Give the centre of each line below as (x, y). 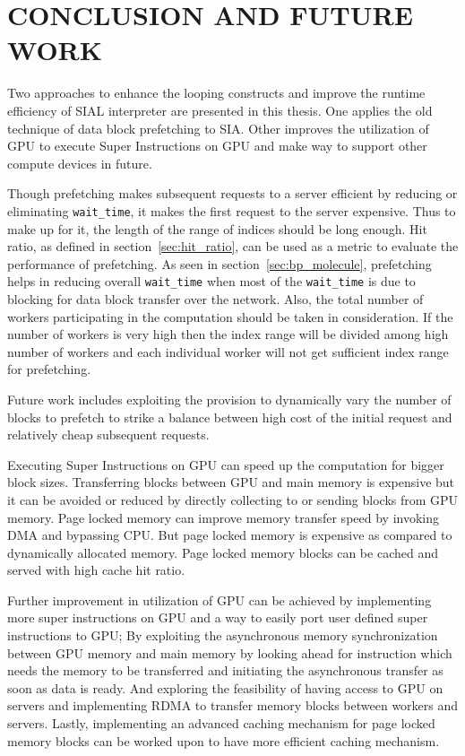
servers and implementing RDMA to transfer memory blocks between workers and (233, 705)
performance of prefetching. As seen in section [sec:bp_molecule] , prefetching (220, 263)
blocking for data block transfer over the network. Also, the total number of (215, 298)
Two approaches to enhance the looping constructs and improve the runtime (216, 93)
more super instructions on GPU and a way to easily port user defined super (218, 617)
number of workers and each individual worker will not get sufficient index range (228, 351)
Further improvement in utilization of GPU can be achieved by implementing (220, 600)
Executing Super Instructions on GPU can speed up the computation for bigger (226, 464)
